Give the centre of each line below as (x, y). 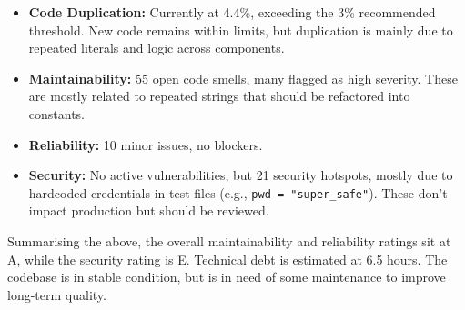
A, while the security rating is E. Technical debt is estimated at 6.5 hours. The (227, 259)
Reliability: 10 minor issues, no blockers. (146, 144)
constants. (57, 113)
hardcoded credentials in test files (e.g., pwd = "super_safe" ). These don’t (238, 192)
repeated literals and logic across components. (157, 48)
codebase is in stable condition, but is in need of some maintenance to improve (227, 277)
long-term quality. (57, 294)
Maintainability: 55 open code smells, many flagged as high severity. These (243, 78)
